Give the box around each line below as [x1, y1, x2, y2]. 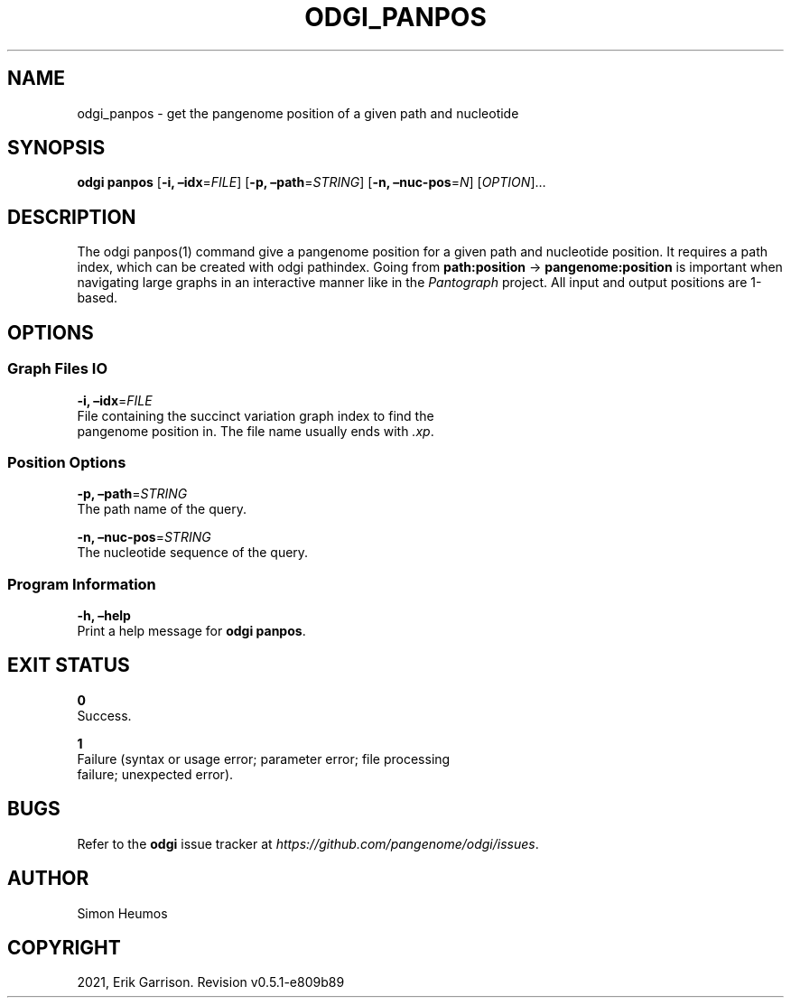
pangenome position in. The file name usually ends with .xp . [77, 423, 434, 439]
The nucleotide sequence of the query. [77, 544, 309, 561]
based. [77, 290, 118, 306]
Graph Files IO [7, 359, 108, 378]
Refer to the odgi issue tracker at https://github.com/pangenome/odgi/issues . [77, 835, 539, 851]
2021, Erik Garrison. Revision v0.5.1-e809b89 [77, 974, 345, 991]
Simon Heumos [77, 905, 168, 921]
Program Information [7, 574, 156, 593]
